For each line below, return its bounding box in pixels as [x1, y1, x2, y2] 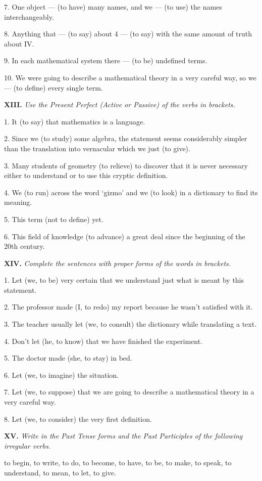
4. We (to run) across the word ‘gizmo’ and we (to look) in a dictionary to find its [4, 187, 258, 197]
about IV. [4, 38, 34, 49]
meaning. [4, 197, 32, 207]
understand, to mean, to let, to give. [4, 467, 116, 477]
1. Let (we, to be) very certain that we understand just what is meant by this [4, 275, 244, 285]
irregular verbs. [4, 440, 50, 451]
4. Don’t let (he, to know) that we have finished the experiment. [4, 335, 203, 346]
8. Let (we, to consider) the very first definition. [4, 413, 152, 424]
